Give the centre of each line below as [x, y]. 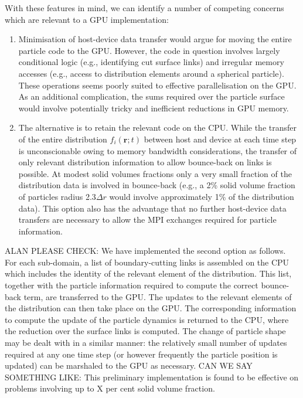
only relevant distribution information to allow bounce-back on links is [145, 162]
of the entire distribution [63, 139]
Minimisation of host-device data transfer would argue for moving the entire [155, 39]
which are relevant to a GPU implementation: [87, 19]
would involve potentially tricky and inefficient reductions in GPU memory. [154, 108]
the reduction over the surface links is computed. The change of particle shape [145, 331]
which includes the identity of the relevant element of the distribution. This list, [148, 273]
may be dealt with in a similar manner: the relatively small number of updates [146, 343]
